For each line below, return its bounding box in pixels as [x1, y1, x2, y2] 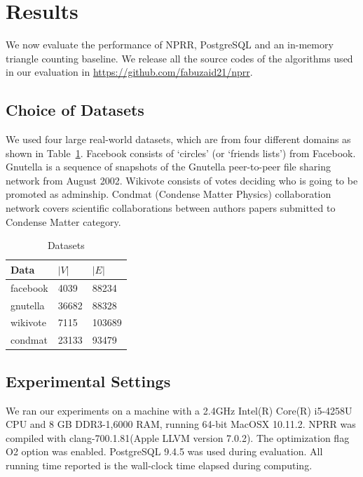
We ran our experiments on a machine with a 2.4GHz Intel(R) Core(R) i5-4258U [6, 403, 352, 417]
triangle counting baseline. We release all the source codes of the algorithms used [6, 51, 353, 65]
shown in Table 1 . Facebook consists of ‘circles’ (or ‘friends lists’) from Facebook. [6, 145, 356, 160]
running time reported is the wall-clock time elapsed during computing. [6, 457, 313, 472]
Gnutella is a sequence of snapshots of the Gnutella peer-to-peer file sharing [6, 159, 331, 174]
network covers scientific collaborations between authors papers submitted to [6, 201, 336, 215]
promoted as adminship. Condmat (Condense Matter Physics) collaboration [6, 187, 331, 201]
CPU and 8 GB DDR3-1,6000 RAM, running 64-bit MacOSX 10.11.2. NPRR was [6, 417, 356, 431]
